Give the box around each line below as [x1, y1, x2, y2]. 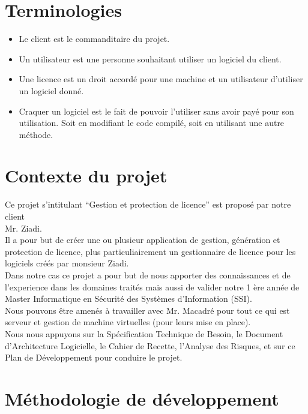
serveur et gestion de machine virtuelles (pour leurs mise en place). [5, 316, 251, 328]
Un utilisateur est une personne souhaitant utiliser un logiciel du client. [19, 52, 282, 65]
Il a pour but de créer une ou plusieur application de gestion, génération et [5, 233, 280, 246]
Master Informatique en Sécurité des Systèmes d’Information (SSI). [5, 292, 252, 305]
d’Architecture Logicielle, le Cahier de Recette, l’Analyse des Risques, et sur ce [5, 339, 295, 352]
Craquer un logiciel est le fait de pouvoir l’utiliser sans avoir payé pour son [19, 104, 294, 117]
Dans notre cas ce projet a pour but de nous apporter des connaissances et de [5, 268, 291, 281]
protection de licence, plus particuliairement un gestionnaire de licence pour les [5, 245, 296, 257]
